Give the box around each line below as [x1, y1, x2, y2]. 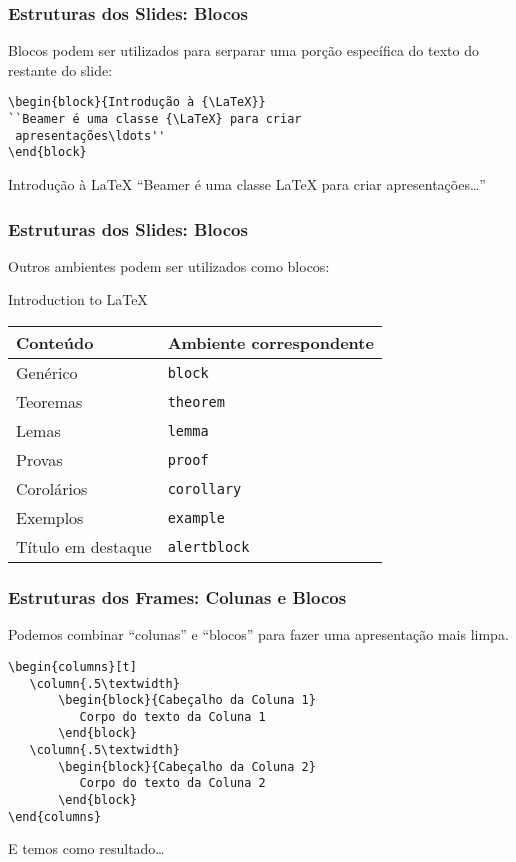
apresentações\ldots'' [15, 128, 166, 143]
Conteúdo [16, 331, 94, 355]
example [167, 509, 225, 526]
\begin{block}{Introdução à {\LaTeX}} [8, 95, 266, 110]
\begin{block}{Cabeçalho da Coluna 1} [58, 693, 316, 708]
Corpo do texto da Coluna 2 [79, 776, 266, 791]
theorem [167, 393, 225, 410]
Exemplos [16, 506, 84, 530]
